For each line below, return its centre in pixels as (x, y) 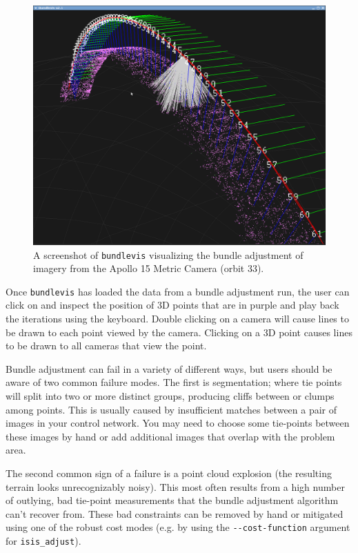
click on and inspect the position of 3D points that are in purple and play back (172, 305)
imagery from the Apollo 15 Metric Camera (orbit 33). (149, 268)
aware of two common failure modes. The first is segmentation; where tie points (174, 382)
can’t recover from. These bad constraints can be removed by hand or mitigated (175, 513)
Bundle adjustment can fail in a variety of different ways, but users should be (169, 368)
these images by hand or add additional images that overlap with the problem (170, 436)
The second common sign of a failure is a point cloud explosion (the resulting (169, 473)
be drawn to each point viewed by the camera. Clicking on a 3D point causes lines (179, 332)
